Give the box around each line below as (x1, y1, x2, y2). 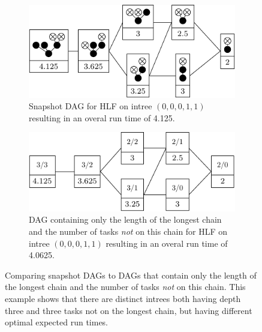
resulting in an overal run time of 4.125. (29, 111, 175, 124)
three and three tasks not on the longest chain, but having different (5, 304, 252, 316)
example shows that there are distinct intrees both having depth (5, 292, 241, 304)
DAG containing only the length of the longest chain (29, 213, 222, 226)
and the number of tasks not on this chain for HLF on (29, 225, 228, 237)
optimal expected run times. (5, 316, 109, 328)
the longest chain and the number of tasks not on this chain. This (5, 280, 246, 293)
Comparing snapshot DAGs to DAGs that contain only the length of (5, 268, 257, 281)
